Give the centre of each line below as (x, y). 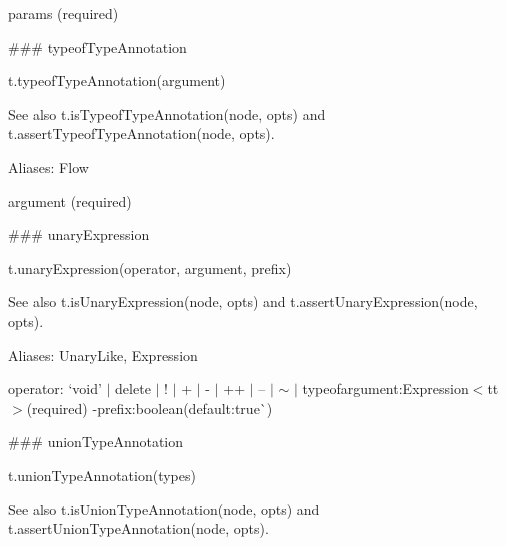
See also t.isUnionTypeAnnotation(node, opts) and (164, 508)
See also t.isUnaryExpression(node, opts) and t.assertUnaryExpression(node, (243, 301)
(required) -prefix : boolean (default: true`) (149, 407)
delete (133, 388)
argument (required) (70, 200)
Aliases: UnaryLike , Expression (103, 354)
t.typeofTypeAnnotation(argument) (117, 80)
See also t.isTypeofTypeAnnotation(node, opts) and (167, 113)
